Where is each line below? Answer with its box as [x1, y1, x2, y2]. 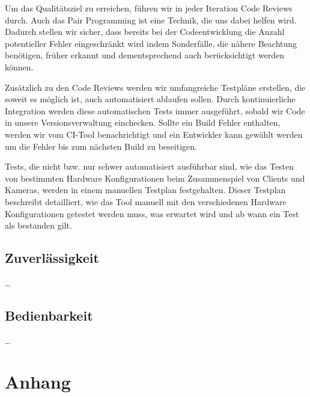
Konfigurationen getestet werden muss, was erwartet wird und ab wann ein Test [5, 207, 299, 220]
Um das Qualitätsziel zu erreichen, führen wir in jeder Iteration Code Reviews [5, 2, 293, 14]
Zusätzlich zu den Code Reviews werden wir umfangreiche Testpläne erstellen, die [5, 81, 306, 93]
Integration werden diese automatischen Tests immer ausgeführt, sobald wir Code [5, 104, 305, 117]
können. [5, 60, 34, 73]
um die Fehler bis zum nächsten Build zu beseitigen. [5, 140, 197, 152]
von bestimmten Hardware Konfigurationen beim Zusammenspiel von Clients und [5, 171, 305, 184]
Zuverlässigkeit [5, 248, 99, 267]
